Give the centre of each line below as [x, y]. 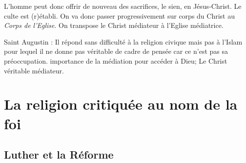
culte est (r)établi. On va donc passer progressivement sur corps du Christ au [119, 15]
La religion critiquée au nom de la [121, 104]
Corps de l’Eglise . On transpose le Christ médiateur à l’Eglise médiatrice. [114, 25]
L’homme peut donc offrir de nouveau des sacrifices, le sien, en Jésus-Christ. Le [123, 6]
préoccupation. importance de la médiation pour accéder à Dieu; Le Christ [116, 60]
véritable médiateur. [34, 70]
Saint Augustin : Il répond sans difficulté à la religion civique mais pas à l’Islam [123, 41]
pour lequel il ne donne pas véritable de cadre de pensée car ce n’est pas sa [116, 51]
